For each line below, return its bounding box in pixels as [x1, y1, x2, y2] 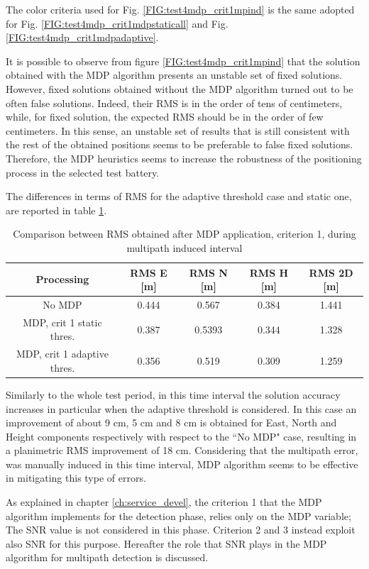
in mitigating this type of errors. [6, 470, 146, 485]
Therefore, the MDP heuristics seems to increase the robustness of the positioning [6, 150, 362, 165]
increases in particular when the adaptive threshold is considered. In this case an [6, 401, 357, 416]
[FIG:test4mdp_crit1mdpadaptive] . [6, 30, 159, 45]
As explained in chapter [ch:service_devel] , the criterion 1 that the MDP [6, 495, 322, 509]
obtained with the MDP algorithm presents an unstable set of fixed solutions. [6, 67, 343, 82]
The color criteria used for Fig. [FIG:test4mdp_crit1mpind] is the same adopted [6, 2, 355, 16]
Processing [35, 272, 89, 287]
